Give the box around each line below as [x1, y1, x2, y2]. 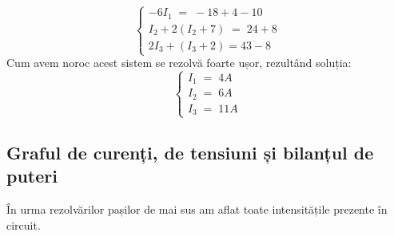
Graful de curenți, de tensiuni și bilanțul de [6, 140, 374, 165]
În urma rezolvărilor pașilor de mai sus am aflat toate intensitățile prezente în [6, 201, 388, 218]
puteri [6, 163, 58, 188]
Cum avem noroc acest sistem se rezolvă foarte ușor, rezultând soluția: [6, 54, 352, 71]
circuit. [6, 216, 41, 233]
